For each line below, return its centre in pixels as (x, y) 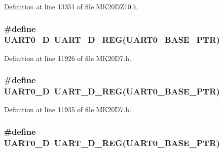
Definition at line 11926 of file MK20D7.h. (68, 58)
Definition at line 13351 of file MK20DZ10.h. (72, 6)
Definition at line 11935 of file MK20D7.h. (68, 109)
